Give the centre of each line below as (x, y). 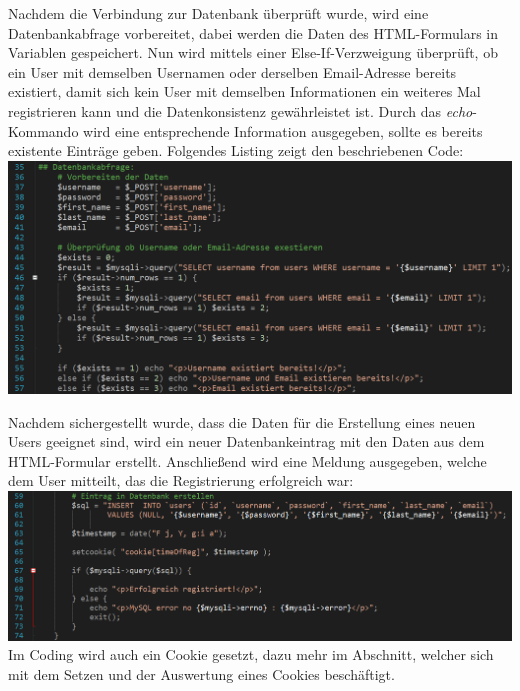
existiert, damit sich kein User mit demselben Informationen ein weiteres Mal (244, 91)
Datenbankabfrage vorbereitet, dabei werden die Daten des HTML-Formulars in (253, 32)
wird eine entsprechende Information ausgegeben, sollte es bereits (283, 130)
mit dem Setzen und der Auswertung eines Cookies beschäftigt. (201, 673)
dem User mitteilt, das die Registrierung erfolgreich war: (181, 480)
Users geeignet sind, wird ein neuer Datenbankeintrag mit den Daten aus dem (246, 441)
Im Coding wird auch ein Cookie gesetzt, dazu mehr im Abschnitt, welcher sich (251, 654)
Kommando (43, 130)
